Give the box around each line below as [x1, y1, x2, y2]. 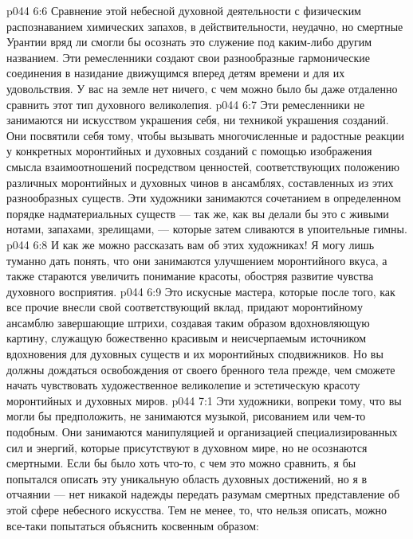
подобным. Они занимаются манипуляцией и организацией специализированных [6, 424, 398, 440]
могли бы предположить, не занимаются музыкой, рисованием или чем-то [6, 408, 366, 424]
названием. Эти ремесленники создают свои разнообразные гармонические [6, 49, 371, 65]
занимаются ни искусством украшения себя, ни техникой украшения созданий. [6, 111, 389, 128]
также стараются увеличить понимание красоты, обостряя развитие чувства [6, 268, 374, 284]
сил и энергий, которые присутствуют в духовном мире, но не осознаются [6, 439, 368, 455]
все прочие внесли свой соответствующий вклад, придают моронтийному [6, 299, 363, 315]
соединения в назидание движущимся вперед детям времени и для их [6, 64, 345, 81]
